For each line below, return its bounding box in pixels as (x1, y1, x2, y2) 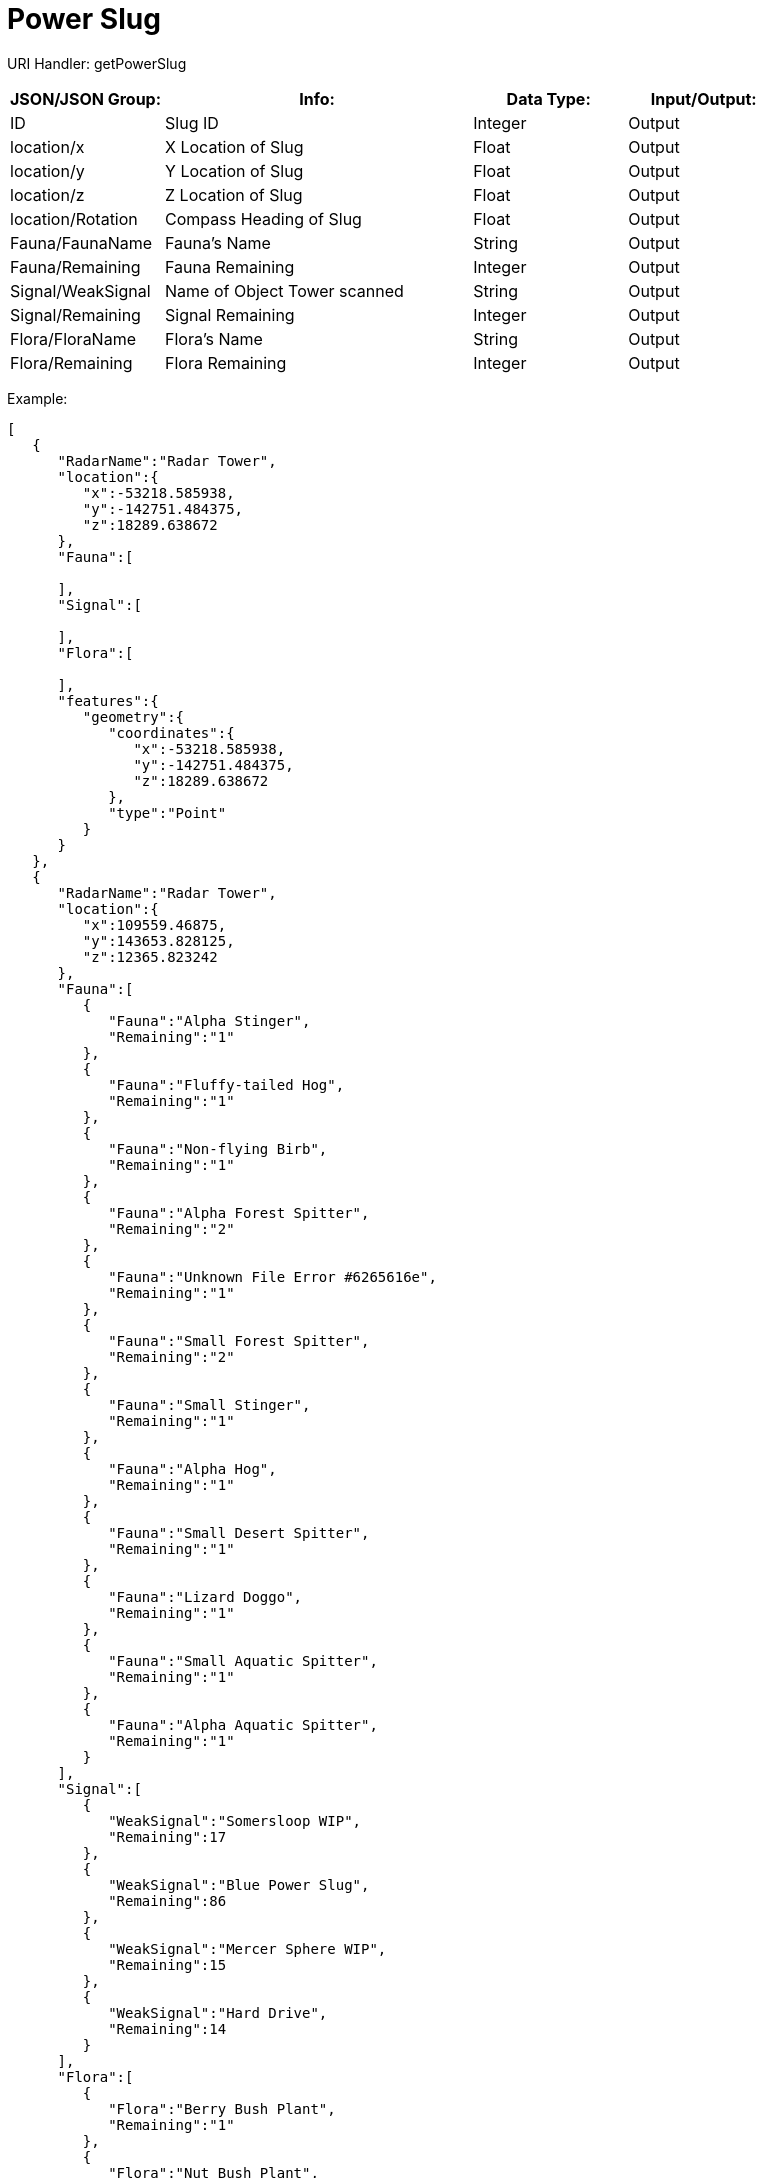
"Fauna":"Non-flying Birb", (108, 1140, 328, 1157)
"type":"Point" (108, 804, 227, 821)
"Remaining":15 (108, 1956, 227, 1973)
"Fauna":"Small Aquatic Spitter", (108, 1652, 378, 1669)
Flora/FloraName (10, 328, 136, 349)
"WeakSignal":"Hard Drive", (108, 2004, 328, 2021)
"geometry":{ (82, 708, 185, 725)
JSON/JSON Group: (10, 88, 162, 109)
